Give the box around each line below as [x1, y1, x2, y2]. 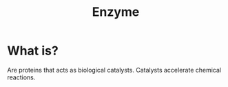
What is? [7, 43, 59, 59]
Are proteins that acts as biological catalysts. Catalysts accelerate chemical [7, 66, 222, 74]
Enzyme [92, 4, 140, 20]
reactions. [7, 73, 36, 81]
